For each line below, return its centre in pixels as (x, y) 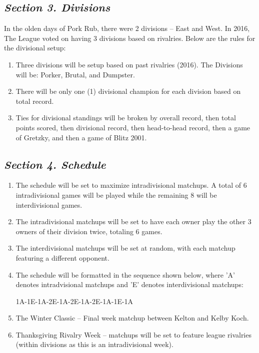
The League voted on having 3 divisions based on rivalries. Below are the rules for (130, 38)
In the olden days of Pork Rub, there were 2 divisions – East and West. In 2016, (127, 28)
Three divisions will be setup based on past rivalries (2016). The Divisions (129, 64)
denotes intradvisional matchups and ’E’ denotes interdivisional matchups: (129, 284)
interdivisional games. (49, 204)
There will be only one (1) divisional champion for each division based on (128, 91)
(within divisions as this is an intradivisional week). (94, 344)
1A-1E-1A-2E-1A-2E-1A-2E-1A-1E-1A (74, 301)
